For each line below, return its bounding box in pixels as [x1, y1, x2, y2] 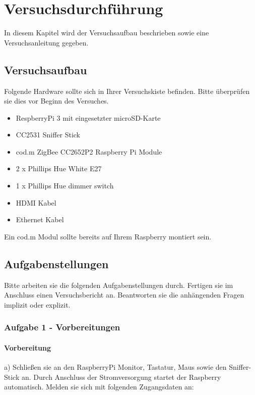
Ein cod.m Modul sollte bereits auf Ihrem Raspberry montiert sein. [4, 231, 212, 241]
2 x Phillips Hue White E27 [16, 163, 102, 174]
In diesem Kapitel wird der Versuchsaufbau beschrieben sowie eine [4, 27, 209, 38]
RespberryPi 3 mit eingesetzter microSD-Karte [16, 112, 161, 123]
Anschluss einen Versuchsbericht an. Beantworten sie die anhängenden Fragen [4, 289, 244, 300]
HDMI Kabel [16, 197, 56, 208]
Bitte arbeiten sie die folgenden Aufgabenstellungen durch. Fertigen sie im [4, 279, 233, 290]
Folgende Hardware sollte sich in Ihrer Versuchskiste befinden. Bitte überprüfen [4, 85, 250, 96]
